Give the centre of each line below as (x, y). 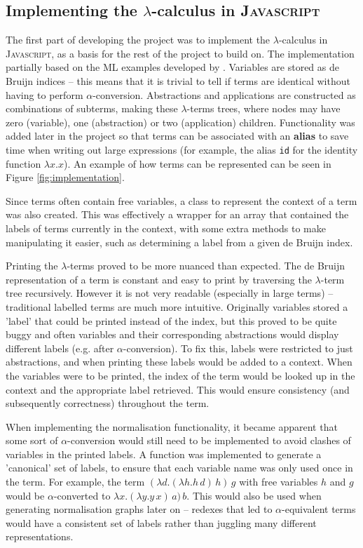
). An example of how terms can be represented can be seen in (197, 163)
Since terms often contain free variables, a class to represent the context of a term (181, 200)
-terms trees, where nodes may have (263, 108)
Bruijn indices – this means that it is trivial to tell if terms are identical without (178, 80)
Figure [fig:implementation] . (65, 177)
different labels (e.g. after (60, 348)
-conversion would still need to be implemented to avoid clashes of (209, 440)
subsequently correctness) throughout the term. (108, 403)
